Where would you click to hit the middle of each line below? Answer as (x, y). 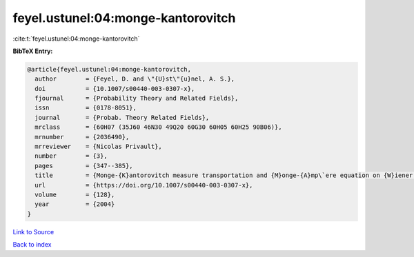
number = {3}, (71, 156)
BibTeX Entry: (33, 51)
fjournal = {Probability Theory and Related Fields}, (137, 99)
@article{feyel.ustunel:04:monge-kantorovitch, (109, 69)
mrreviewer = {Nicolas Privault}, (98, 147)
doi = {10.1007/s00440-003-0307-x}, (115, 89)
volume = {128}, (75, 195)
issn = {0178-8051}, (86, 108)
